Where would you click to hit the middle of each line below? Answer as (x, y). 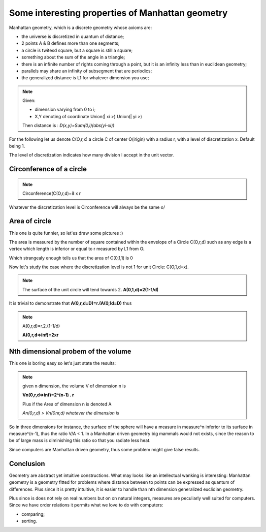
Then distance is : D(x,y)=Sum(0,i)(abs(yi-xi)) (68, 125)
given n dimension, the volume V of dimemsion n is (74, 386)
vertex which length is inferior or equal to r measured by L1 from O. (77, 249)
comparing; (33, 514)
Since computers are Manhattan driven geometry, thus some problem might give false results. (104, 449)
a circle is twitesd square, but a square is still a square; (77, 50)
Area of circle (30, 221)
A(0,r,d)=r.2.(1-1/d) (41, 326)
